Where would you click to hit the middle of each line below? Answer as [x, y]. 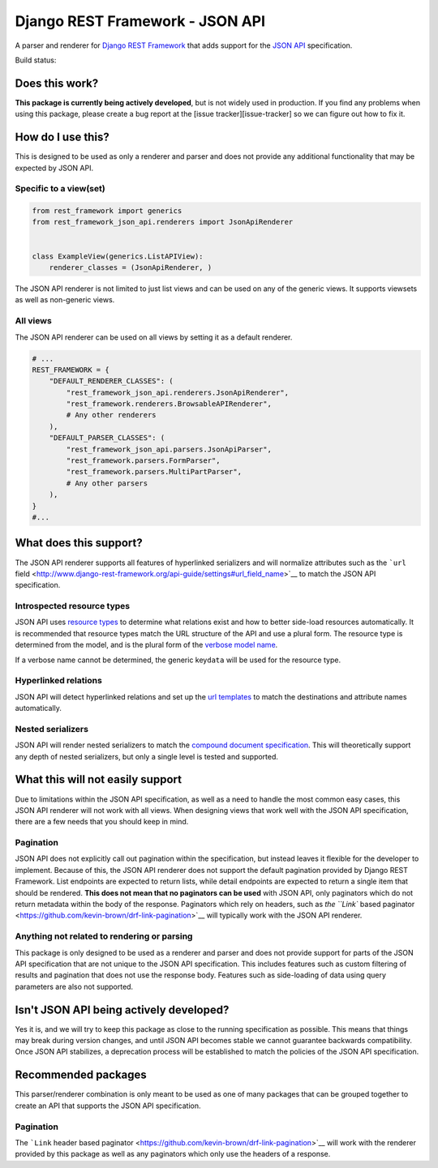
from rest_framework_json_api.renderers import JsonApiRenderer [163, 222]
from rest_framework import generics [107, 211]
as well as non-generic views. [65, 300]
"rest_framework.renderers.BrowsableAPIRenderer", [169, 404]
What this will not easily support [99, 779]
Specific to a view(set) [60, 189]
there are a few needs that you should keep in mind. [102, 822]
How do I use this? [62, 137]
